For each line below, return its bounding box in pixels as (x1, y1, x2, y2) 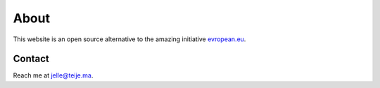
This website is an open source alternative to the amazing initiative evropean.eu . (13, 35, 246, 43)
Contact (13, 53, 49, 65)
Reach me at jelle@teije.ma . (13, 71, 94, 80)
